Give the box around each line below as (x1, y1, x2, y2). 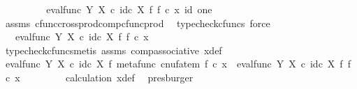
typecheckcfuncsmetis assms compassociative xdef (5, 42, 222, 57)
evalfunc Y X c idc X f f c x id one (46, 2, 212, 16)
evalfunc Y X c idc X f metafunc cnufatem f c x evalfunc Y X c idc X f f (5, 56, 351, 71)
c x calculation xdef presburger (5, 70, 194, 84)
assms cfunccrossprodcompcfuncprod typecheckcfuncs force (5, 15, 270, 30)
